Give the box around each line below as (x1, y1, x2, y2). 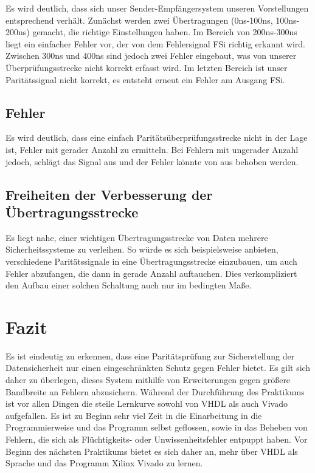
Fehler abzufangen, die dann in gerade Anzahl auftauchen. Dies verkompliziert (5, 267, 297, 279)
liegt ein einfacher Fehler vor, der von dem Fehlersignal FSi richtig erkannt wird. (5, 37, 305, 50)
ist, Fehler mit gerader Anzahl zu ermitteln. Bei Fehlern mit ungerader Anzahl (5, 143, 299, 155)
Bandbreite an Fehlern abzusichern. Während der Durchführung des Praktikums (5, 385, 305, 398)
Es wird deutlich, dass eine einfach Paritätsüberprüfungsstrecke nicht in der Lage (5, 131, 308, 144)
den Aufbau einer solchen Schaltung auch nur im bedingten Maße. (5, 279, 252, 291)
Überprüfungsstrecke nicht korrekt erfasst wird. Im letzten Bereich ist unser (5, 61, 288, 73)
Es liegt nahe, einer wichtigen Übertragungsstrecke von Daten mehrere (5, 231, 268, 243)
